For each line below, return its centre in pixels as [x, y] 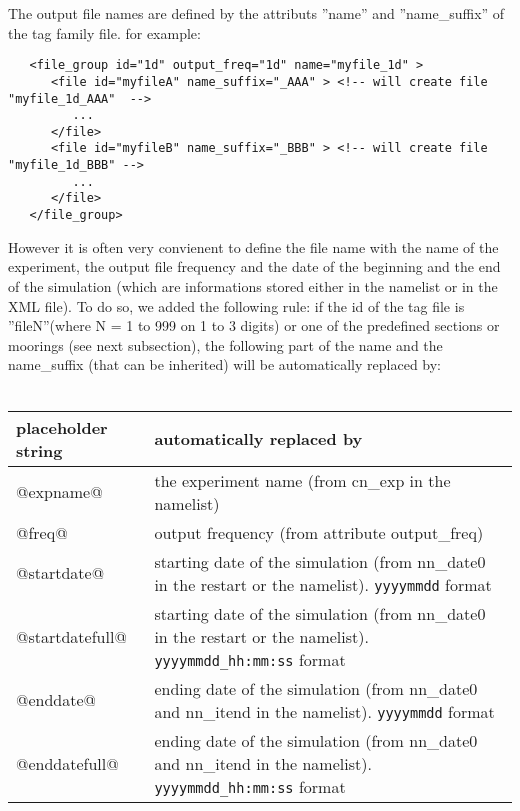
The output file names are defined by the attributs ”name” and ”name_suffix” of [256, 13]
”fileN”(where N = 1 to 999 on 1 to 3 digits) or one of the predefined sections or [254, 325]
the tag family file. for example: [104, 32]
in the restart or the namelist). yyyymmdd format [323, 584]
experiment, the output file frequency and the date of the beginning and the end [254, 266]
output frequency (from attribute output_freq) [319, 532]
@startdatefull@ [71, 636]
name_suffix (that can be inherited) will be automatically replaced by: [225, 364]
